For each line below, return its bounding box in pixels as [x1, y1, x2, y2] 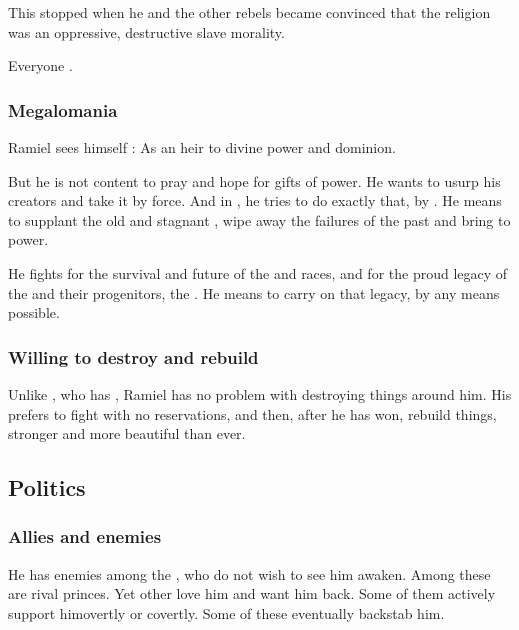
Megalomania [8, 97, 118, 122]
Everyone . [8, 55, 73, 76]
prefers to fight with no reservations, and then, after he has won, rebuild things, [8, 403, 497, 424]
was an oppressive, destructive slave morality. [8, 21, 285, 42]
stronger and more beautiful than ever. [8, 423, 246, 444]
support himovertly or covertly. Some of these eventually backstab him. [8, 602, 445, 623]
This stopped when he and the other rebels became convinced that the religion [8, 2, 491, 22]
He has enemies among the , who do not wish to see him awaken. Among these [8, 563, 491, 584]
